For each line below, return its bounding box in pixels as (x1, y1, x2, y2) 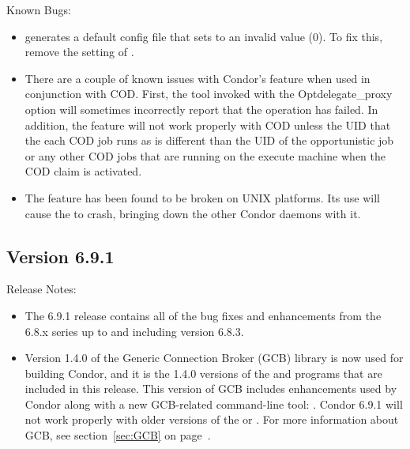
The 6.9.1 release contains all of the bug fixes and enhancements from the (24, 307, 382, 323)
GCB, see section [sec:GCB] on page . (24, 427, 211, 443)
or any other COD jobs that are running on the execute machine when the (24, 147, 386, 164)
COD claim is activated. (24, 163, 142, 179)
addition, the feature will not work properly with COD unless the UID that (24, 116, 391, 133)
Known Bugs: (6, 2, 71, 17)
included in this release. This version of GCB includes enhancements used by (24, 380, 397, 397)
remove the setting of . (24, 43, 134, 60)
